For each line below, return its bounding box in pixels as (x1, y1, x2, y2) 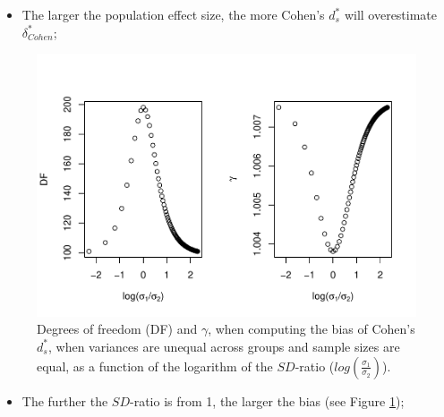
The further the (21, 391, 108, 410)
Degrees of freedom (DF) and (37, 319, 198, 338)
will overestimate (344, 5, 438, 23)
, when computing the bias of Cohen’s (208, 319, 415, 338)
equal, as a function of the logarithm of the (37, 356, 273, 375)
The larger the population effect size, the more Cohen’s (21, 5, 325, 23)
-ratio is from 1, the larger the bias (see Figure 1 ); (130, 391, 405, 410)
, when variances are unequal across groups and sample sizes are (47, 336, 400, 355)
